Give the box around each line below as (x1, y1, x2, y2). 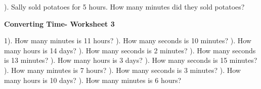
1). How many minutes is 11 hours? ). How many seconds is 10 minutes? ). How (4, 35, 251, 46)
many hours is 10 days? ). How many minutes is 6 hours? (4, 74, 182, 85)
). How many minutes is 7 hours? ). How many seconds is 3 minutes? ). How (4, 64, 241, 75)
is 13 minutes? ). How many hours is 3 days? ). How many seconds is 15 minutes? (4, 55, 257, 65)
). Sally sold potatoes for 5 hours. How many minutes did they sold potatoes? (4, 2, 245, 12)
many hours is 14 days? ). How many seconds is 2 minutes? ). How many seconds (4, 45, 256, 55)
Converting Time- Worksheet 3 (4, 18, 115, 29)
